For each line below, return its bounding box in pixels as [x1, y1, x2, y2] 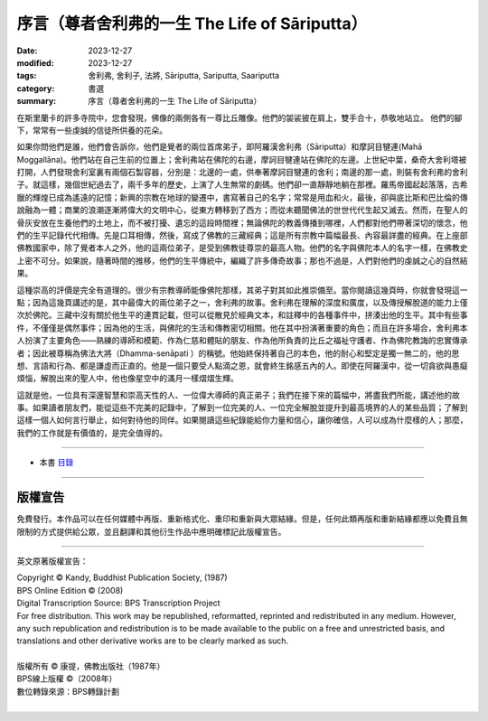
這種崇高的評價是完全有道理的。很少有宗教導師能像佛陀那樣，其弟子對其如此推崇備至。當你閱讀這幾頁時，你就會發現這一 [16, 285, 468, 295]
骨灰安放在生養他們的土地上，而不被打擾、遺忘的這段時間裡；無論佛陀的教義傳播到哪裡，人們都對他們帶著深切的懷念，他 [16, 217, 468, 228]
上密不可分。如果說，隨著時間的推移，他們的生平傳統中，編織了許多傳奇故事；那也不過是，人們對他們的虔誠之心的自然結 [16, 255, 468, 266]
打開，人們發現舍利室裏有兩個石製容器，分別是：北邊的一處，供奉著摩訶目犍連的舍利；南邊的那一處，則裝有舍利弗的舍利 [16, 167, 468, 178]
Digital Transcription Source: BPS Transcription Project [16, 597, 221, 609]
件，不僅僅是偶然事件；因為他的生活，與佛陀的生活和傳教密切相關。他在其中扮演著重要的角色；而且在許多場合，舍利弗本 [16, 322, 468, 333]
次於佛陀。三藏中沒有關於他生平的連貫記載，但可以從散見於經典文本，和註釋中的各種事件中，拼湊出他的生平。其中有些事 [16, 310, 468, 321]
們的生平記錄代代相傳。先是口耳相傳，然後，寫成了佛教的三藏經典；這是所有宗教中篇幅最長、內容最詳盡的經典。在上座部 [16, 230, 468, 241]
